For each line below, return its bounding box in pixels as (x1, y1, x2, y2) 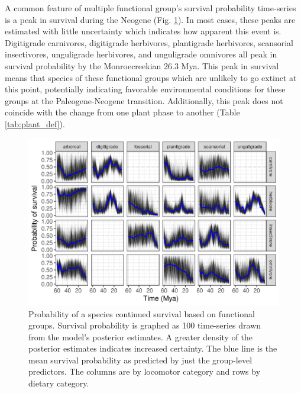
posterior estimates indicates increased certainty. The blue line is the (28, 342, 277, 355)
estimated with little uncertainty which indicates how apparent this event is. (5, 25, 281, 37)
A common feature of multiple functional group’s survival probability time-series (5, 2, 296, 14)
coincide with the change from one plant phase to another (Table (5, 106, 240, 118)
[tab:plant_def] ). (5, 117, 65, 130)
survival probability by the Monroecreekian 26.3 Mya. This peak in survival (5, 59, 279, 72)
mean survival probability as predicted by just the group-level (28, 353, 253, 366)
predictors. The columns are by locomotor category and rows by (28, 365, 261, 378)
